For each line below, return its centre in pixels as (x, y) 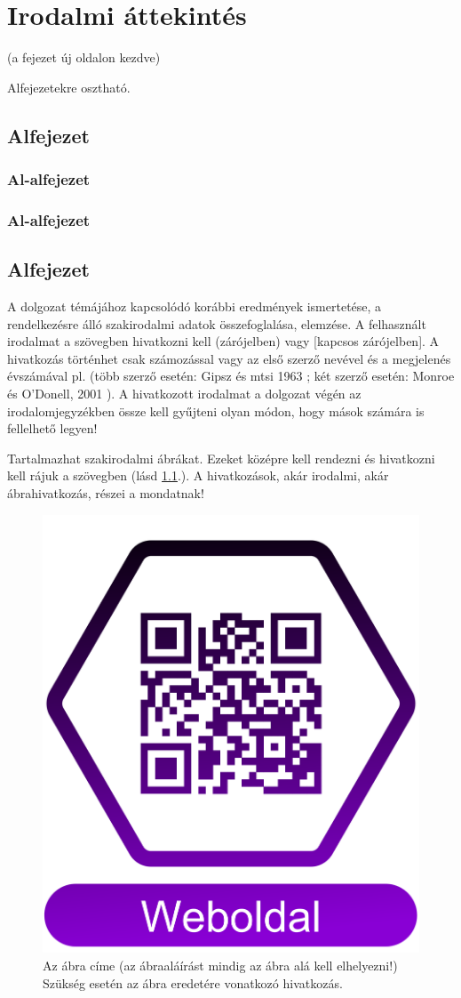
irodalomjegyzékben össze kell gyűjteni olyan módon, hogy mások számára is (216, 410)
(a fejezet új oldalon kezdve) (84, 57)
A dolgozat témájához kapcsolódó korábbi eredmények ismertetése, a (195, 306)
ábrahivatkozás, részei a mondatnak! (106, 492)
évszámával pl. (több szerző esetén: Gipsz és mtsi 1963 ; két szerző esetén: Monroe (231, 376)
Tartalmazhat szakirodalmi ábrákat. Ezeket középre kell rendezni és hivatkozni (221, 458)
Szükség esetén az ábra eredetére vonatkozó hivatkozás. (193, 982)
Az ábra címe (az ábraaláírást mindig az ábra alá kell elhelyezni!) (220, 965)
